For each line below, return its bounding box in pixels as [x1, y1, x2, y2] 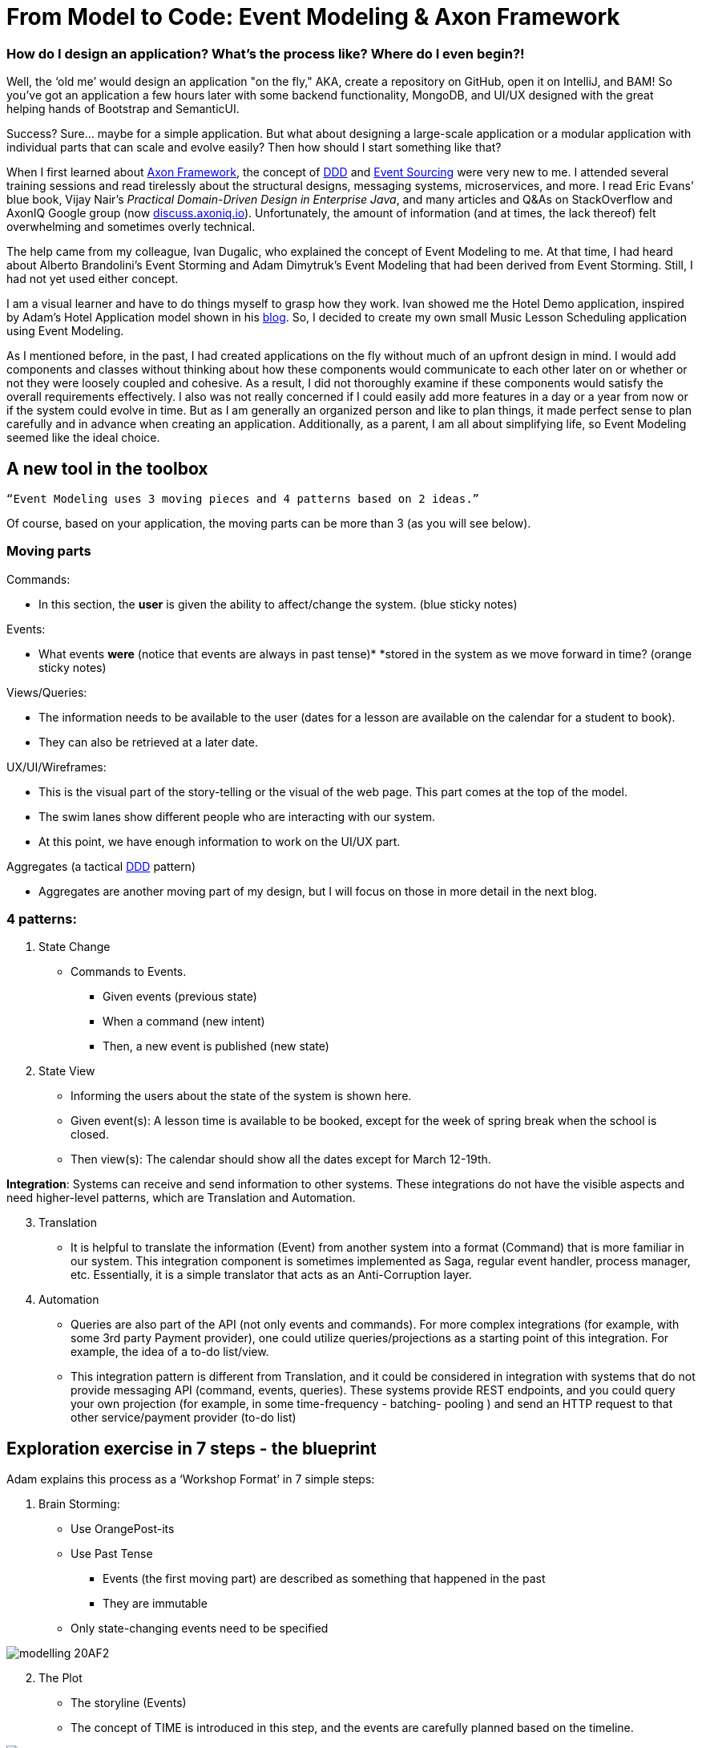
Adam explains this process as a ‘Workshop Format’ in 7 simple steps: [6, 1472, 375, 1487]
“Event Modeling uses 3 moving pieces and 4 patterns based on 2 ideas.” [6, 492, 480, 505]
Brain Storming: [38, 1497, 120, 1511]
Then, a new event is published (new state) [103, 1039, 329, 1054]
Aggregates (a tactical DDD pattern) [6, 859, 196, 873]
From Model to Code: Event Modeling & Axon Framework [6, 3, 620, 30]
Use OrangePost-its [71, 1522, 175, 1536]
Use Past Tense [71, 1547, 153, 1561]
